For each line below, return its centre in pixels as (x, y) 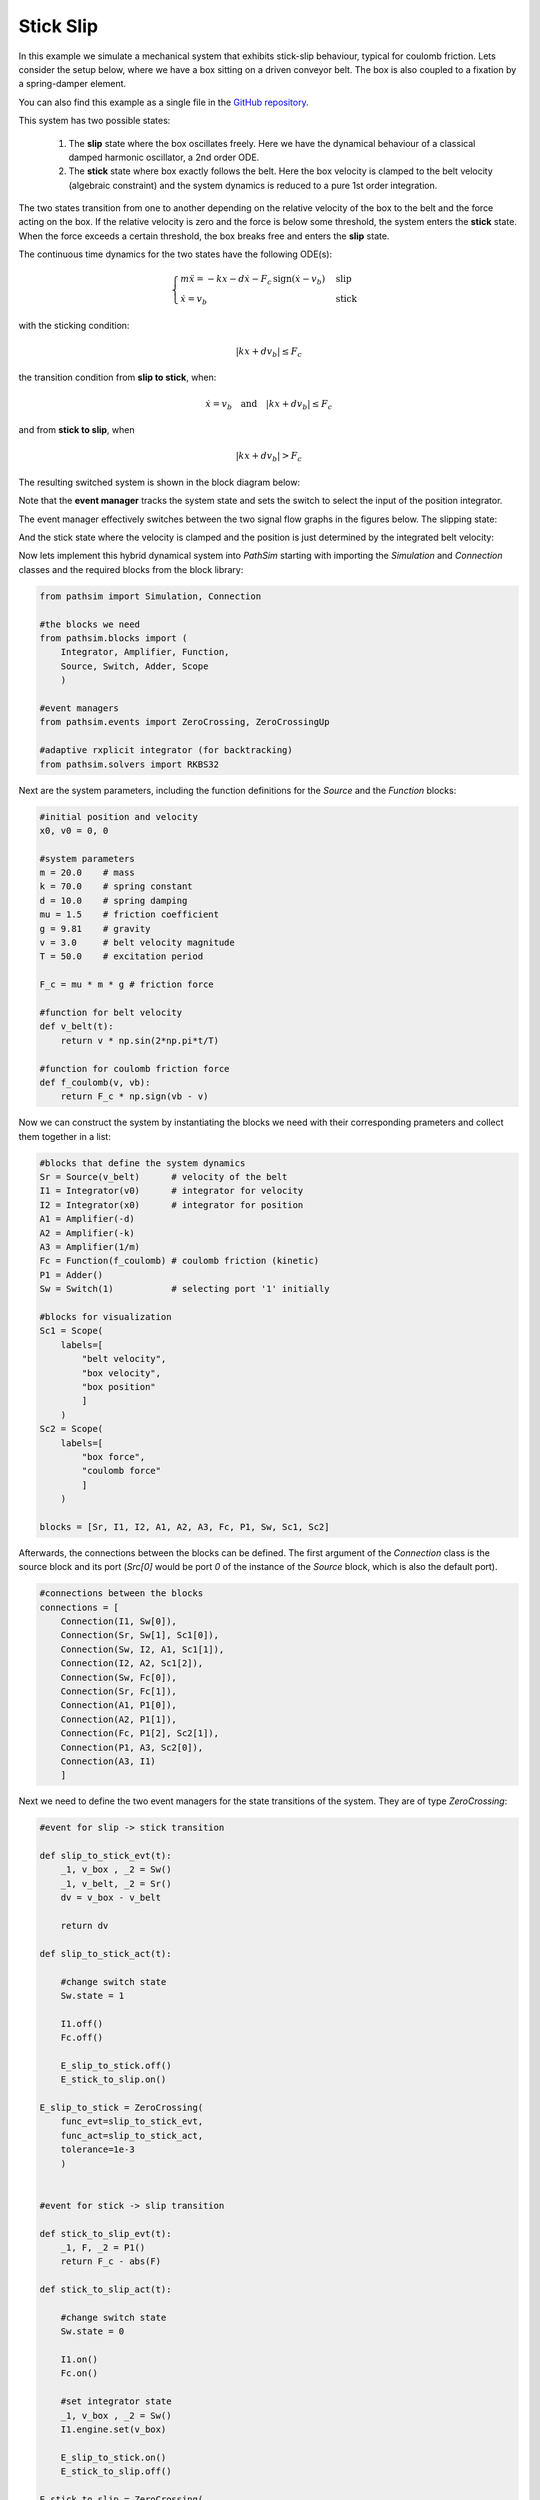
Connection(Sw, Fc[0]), (118, 1677)
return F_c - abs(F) (111, 2261)
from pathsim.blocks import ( (113, 638)
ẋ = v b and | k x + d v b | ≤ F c (269, 405)
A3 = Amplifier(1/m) (89, 1247)
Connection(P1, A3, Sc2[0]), (132, 1747)
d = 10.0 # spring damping (113, 900)
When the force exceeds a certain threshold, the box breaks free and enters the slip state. (204, 236)
